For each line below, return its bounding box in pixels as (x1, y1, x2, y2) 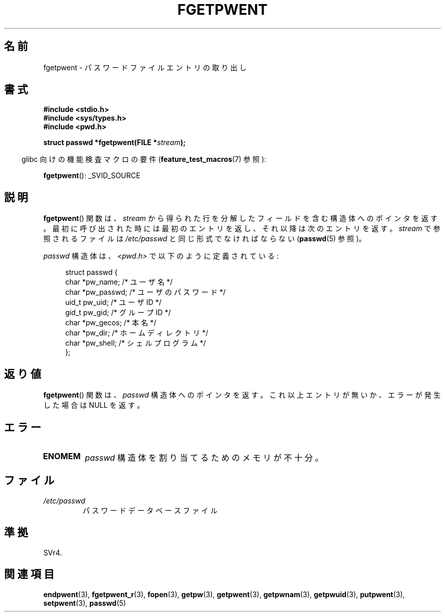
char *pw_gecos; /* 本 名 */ (65, 318, 156, 327)
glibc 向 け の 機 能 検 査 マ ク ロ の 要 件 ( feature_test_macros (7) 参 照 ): (21, 155, 267, 164)
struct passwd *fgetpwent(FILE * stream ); (43, 138, 186, 147)
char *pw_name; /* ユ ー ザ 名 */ (65, 277, 173, 287)
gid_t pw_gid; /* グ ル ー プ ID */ (65, 308, 171, 317)
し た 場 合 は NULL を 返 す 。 (43, 401, 144, 410)
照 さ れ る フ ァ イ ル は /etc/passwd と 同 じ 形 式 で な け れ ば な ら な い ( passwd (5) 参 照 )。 (43, 234, 366, 243)
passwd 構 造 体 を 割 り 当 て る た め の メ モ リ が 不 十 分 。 (85, 452, 324, 463)
